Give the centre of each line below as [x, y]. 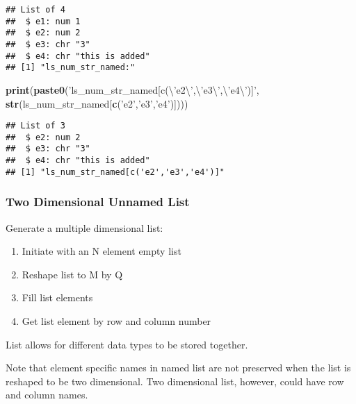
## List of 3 [35, 126]
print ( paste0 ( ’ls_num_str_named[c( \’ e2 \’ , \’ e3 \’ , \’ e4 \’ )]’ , [132, 89]
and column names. [47, 395]
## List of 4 [35, 10]
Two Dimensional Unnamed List [98, 202]
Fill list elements [57, 297]
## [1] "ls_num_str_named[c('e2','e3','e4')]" [115, 172]
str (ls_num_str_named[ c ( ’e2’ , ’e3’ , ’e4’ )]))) [97, 103]
